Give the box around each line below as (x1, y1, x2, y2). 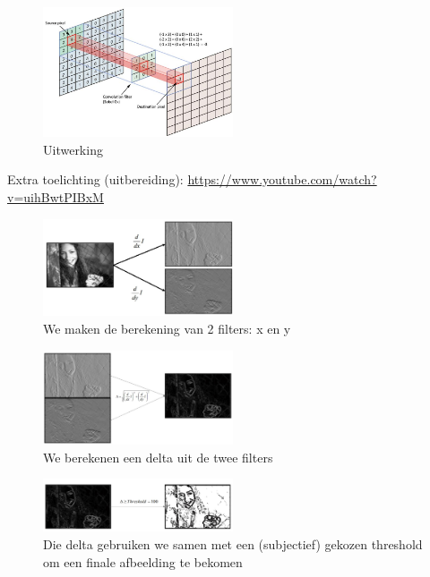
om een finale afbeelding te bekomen (43, 552, 243, 571)
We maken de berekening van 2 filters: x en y (43, 319, 291, 338)
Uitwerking (43, 140, 103, 158)
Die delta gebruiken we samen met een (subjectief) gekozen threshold (43, 535, 423, 554)
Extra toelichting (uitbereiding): (7, 170, 184, 189)
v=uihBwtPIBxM (7, 188, 104, 206)
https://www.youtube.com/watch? (187, 170, 377, 189)
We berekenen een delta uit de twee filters (43, 447, 273, 466)
